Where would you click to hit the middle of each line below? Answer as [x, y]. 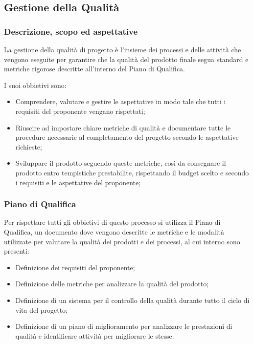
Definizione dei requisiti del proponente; [75, 267]
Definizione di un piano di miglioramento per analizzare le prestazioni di [124, 326]
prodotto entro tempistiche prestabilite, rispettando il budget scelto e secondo [132, 172]
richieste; [29, 146]
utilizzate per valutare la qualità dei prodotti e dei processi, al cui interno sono [122, 241]
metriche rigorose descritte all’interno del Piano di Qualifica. [95, 69]
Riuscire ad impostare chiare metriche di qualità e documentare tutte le [123, 127]
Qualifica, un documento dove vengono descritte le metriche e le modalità [114, 231]
